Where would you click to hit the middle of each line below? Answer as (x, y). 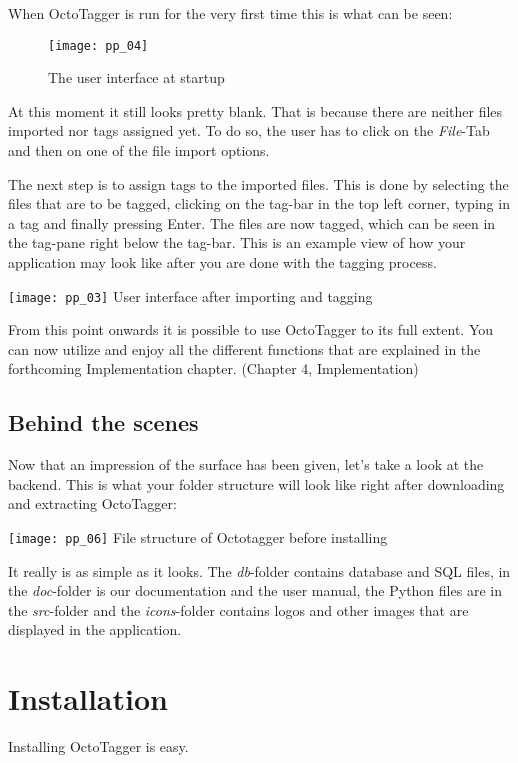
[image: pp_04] (98, 45)
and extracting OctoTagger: (92, 503)
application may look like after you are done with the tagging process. (222, 262)
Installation (88, 698)
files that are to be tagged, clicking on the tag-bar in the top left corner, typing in (259, 203)
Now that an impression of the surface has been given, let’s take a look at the (246, 464)
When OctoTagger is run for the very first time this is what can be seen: (230, 13)
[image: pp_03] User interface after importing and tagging (190, 295)
